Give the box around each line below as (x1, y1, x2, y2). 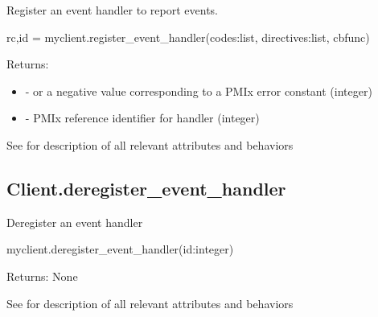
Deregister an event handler (6, 213, 143, 230)
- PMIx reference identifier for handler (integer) (25, 109, 260, 126)
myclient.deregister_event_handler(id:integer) (6, 241, 234, 257)
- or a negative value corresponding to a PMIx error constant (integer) (25, 82, 372, 99)
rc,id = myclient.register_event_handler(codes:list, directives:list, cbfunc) (6, 28, 370, 45)
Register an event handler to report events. (6, 2, 218, 18)
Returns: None (6, 267, 78, 284)
